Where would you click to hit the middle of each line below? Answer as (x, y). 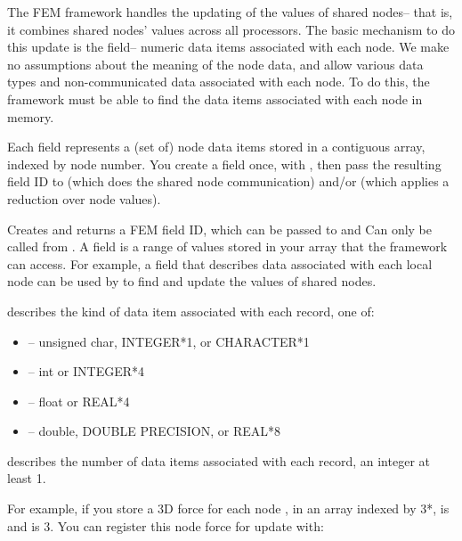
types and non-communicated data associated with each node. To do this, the (219, 82)
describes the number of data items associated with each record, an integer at (219, 460)
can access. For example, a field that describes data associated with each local (220, 263)
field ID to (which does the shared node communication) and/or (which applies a (228, 181)
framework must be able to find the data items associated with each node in (215, 98)
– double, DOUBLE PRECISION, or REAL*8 (154, 431)
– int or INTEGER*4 (86, 371)
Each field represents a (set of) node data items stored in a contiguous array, (216, 147)
